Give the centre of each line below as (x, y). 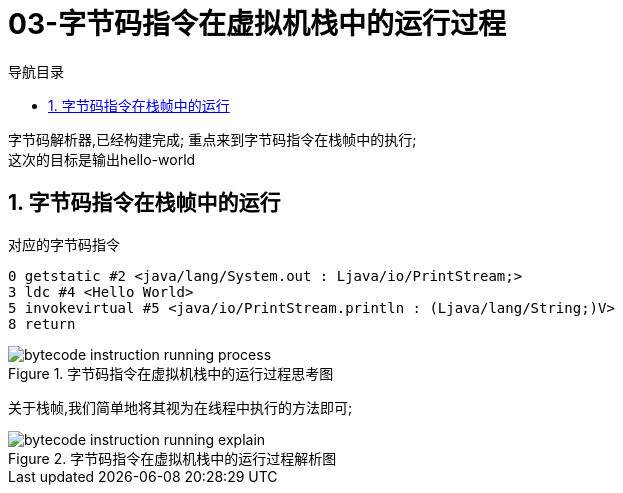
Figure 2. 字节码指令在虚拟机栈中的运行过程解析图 (172, 458)
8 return (42, 323)
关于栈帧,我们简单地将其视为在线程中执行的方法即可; (180, 407)
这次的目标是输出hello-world (102, 159)
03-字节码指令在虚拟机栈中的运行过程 (257, 24)
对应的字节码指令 (64, 244)
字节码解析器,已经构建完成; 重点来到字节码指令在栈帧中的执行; (212, 139)
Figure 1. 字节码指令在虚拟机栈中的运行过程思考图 (171, 373)
